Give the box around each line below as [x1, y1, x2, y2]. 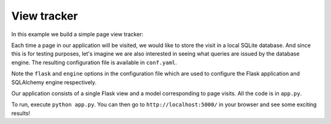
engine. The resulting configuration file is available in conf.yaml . [11, 59, 177, 66]
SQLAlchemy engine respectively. [11, 78, 97, 86]
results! [11, 109, 31, 117]
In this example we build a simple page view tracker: [11, 31, 143, 38]
